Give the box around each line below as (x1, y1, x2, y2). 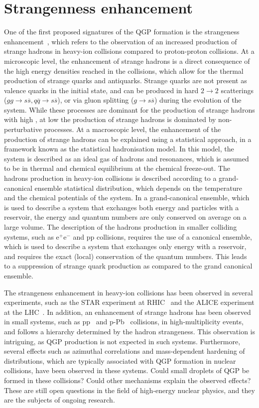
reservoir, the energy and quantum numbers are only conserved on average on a (4, 212, 247, 222)
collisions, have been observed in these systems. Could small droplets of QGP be (4, 365, 250, 376)
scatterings (221, 85, 254, 95)
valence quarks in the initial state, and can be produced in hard (4, 85, 199, 95)
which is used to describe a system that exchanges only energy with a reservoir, (4, 241, 247, 252)
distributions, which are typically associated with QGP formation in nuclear (4, 355, 236, 366)
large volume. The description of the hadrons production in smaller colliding (4, 222, 237, 232)
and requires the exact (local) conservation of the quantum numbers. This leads (4, 251, 247, 261)
